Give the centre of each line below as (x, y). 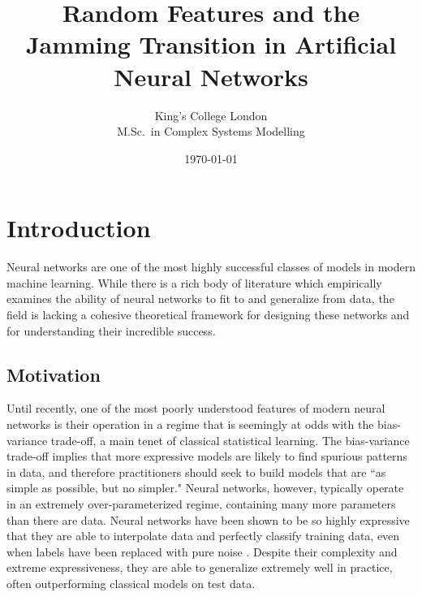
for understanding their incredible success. (111, 330)
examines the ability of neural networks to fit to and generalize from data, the (200, 298)
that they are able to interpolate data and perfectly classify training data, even (203, 536)
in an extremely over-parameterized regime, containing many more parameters (201, 503)
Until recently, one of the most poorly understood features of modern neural (196, 408)
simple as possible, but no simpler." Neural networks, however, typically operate (205, 488)
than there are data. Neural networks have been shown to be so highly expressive (208, 519)
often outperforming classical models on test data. (131, 583)
